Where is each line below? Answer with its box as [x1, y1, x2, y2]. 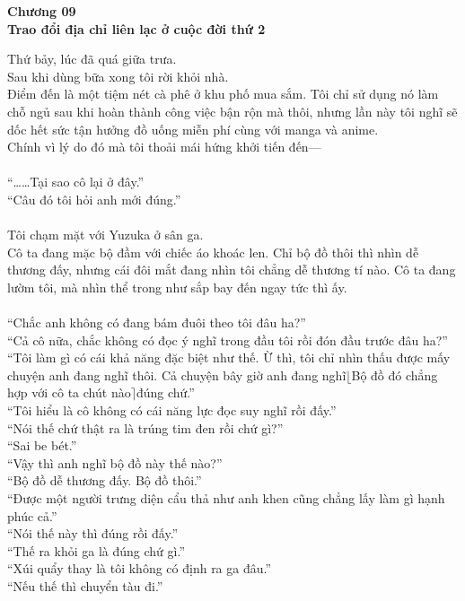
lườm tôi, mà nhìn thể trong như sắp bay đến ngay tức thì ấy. [7, 277, 347, 296]
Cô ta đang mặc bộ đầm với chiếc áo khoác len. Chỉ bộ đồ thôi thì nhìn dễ [7, 242, 419, 261]
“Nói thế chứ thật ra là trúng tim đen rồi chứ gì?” [7, 418, 284, 437]
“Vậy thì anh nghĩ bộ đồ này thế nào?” [7, 453, 223, 472]
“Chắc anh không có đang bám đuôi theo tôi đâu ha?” [7, 313, 306, 332]
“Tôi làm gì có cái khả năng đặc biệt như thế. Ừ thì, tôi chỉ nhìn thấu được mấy [7, 348, 451, 367]
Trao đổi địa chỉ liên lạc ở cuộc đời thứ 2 [7, 19, 266, 38]
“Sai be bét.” [7, 436, 77, 455]
